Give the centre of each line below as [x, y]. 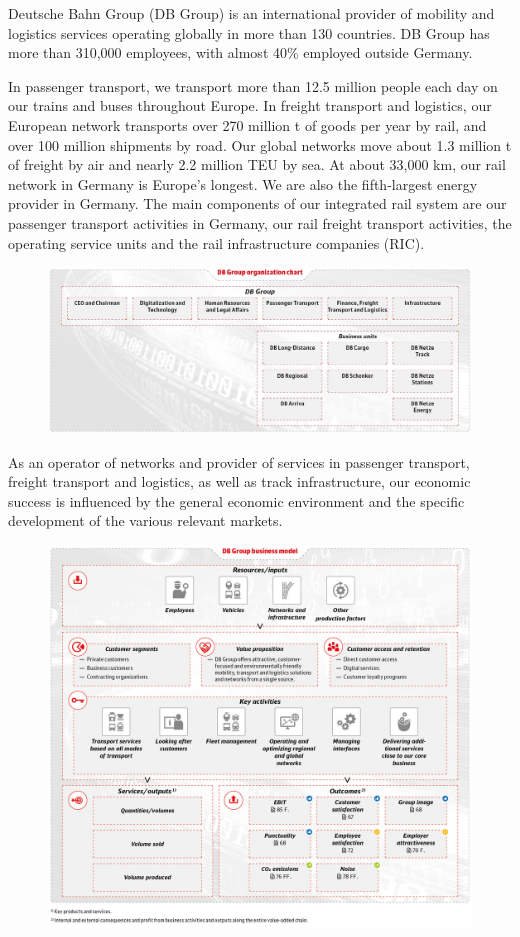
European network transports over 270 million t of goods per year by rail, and [247, 124]
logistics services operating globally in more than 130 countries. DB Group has [249, 32]
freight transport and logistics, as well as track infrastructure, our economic [239, 481]
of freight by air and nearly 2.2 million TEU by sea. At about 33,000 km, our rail [257, 164]
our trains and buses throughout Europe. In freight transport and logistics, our [250, 105]
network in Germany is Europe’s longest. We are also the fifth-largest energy [243, 183]
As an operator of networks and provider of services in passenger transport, [239, 461]
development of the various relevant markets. [145, 520]
